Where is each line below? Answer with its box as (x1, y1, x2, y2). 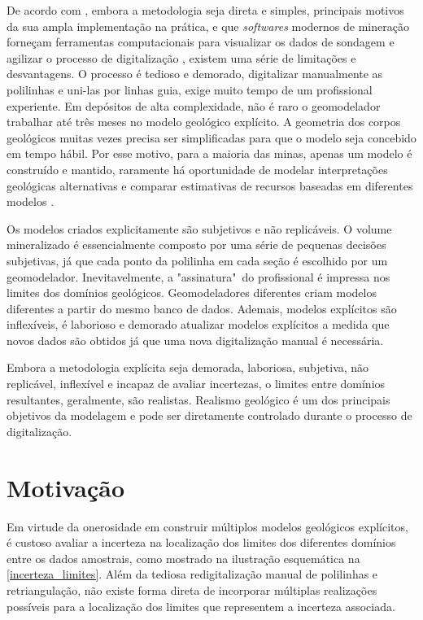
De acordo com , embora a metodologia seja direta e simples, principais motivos (7, 2, 404, 18)
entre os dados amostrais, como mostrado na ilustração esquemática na (7, 549, 360, 566)
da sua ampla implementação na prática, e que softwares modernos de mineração (7, 17, 409, 34)
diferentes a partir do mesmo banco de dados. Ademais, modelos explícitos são (7, 299, 397, 317)
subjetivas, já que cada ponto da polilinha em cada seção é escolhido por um (7, 251, 388, 269)
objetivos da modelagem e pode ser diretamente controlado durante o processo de (7, 407, 412, 424)
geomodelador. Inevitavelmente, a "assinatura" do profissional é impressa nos (7, 268, 390, 285)
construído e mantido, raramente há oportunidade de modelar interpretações (7, 160, 388, 177)
